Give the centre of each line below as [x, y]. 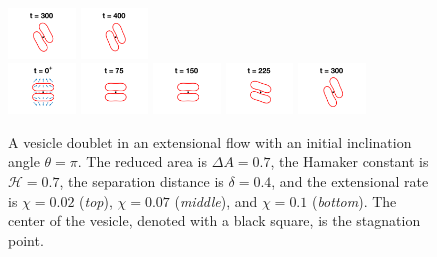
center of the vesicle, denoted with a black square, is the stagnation [214, 220]
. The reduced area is [142, 161]
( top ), [96, 200]
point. [26, 239]
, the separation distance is [141, 180]
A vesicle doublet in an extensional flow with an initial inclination [210, 141]
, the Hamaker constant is [349, 161]
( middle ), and [216, 200]
